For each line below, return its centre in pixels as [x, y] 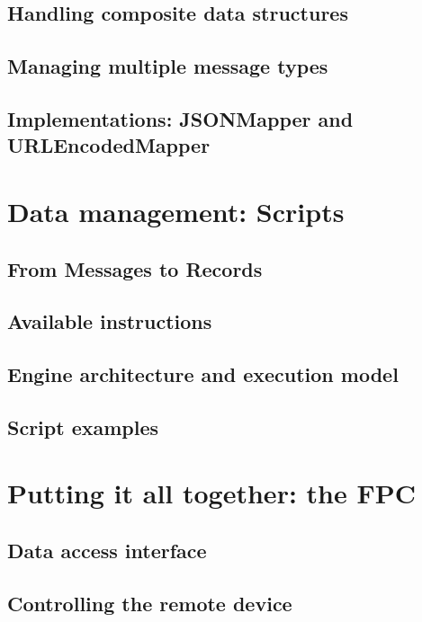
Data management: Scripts [176, 211]
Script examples [83, 427]
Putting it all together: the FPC [211, 493]
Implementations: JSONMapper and [180, 118]
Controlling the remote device [150, 603]
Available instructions [110, 321]
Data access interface [107, 550]
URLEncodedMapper [109, 145]
